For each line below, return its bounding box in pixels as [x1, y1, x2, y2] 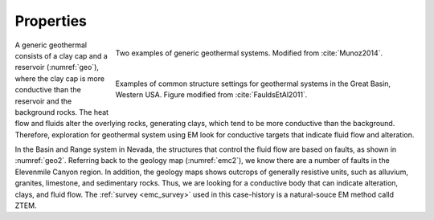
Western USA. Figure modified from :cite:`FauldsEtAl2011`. [115, 89, 308, 100]
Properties [14, 12, 88, 30]
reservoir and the [14, 96, 72, 106]
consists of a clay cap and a [14, 51, 108, 60]
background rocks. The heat [14, 107, 108, 116]
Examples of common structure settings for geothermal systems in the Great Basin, [115, 79, 391, 88]
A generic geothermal [14, 40, 88, 50]
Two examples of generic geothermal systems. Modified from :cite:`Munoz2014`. [115, 48, 383, 58]
